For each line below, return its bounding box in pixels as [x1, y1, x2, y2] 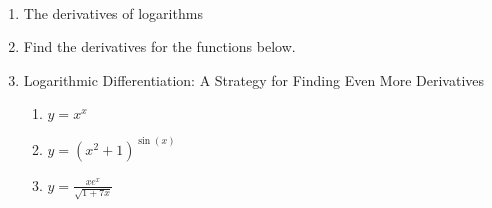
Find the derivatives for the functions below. [23, 36, 296, 57]
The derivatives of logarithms [23, 2, 203, 23]
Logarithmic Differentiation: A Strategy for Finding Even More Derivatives [23, 69, 485, 90]
